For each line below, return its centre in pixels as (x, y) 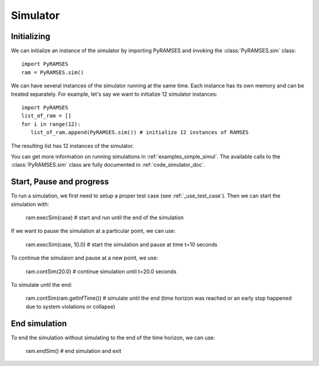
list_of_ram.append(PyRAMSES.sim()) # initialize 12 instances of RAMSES (140, 132)
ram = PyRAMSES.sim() (53, 72)
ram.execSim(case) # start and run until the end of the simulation (105, 218)
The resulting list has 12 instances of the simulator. (72, 145)
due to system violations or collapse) (70, 306)
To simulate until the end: (42, 285)
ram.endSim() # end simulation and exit (74, 351)
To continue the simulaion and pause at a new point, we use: (85, 258)
